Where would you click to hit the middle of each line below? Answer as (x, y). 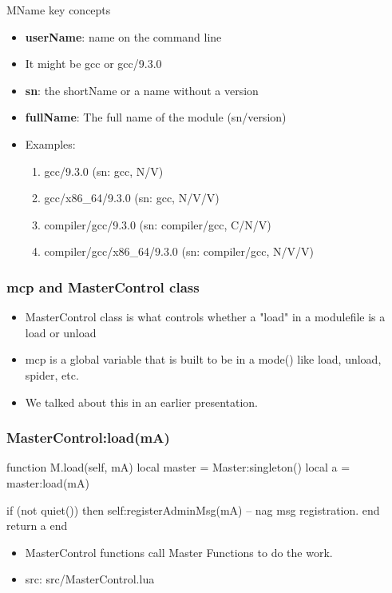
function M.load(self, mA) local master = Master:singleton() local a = (178, 467)
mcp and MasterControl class (103, 287)
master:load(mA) (48, 482)
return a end (37, 525)
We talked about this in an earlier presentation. (141, 402)
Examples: (50, 143)
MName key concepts (59, 10)
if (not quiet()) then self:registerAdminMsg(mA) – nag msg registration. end (193, 509)
